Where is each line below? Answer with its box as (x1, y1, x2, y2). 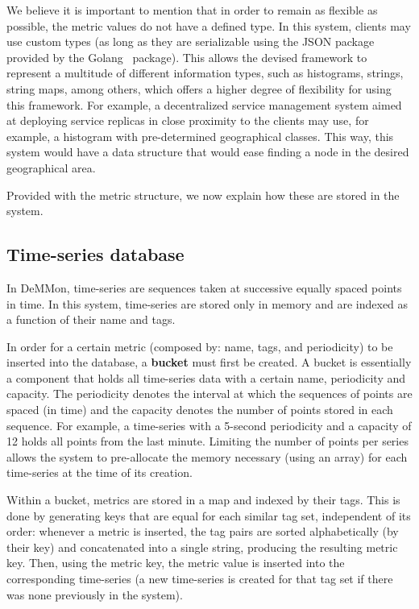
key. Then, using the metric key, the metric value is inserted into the (6, 554, 345, 571)
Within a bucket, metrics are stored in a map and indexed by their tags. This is (6, 491, 400, 508)
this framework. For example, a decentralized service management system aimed (6, 96, 402, 113)
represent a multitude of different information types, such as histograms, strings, (6, 64, 404, 81)
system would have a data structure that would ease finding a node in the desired (6, 143, 409, 160)
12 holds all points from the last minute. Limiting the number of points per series (6, 433, 409, 449)
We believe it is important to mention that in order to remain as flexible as (6, 2, 378, 18)
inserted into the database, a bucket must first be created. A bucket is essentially (6, 354, 412, 371)
